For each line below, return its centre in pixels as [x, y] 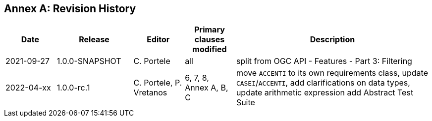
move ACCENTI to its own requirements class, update [332, 73]
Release [94, 40]
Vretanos [150, 93]
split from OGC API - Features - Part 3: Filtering [324, 61]
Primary [210, 30]
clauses [210, 40]
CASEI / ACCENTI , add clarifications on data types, [323, 83]
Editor [158, 40]
